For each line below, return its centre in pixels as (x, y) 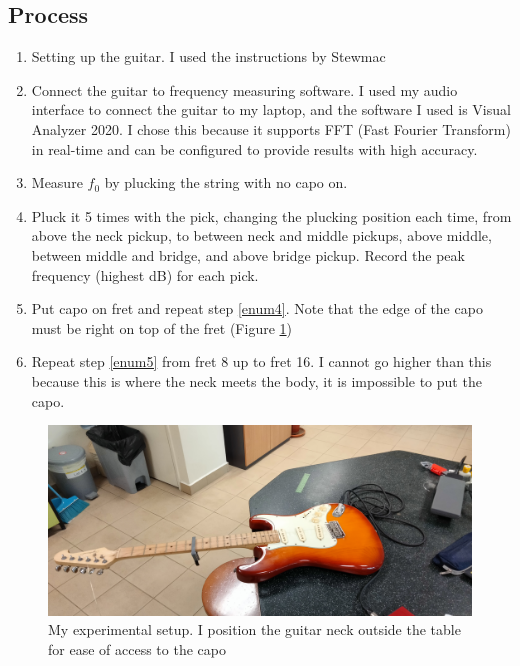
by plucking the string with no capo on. (226, 182)
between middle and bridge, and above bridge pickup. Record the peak (248, 254)
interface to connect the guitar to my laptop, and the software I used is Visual (271, 109)
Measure (57, 182)
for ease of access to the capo (137, 648)
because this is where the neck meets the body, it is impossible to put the (256, 380)
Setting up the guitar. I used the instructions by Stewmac (208, 56)
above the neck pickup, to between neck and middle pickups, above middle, (261, 235)
